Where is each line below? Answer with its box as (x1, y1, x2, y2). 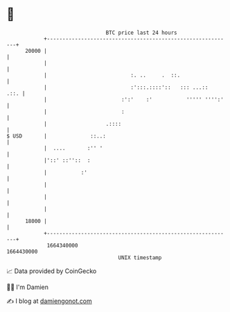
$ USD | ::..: (6, 132, 107, 140)
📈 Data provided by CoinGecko (6, 267, 97, 275)
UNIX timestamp (118, 254, 162, 261)
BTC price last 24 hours (105, 29, 177, 36)
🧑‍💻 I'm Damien (6, 283, 49, 291)
